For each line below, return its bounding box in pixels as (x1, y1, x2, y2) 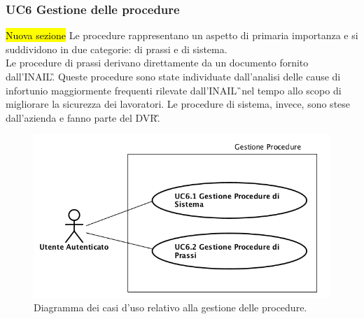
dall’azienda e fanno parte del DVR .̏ (6, 110, 160, 125)
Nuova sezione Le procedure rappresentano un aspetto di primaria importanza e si (6, 28, 358, 43)
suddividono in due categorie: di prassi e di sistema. (6, 41, 227, 56)
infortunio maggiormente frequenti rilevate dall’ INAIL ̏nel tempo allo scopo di (6, 83, 342, 97)
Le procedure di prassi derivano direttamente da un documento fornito (6, 55, 309, 70)
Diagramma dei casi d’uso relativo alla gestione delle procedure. (34, 300, 307, 315)
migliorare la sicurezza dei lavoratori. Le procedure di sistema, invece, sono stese (6, 97, 351, 111)
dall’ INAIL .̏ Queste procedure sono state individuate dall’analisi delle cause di (6, 69, 341, 83)
